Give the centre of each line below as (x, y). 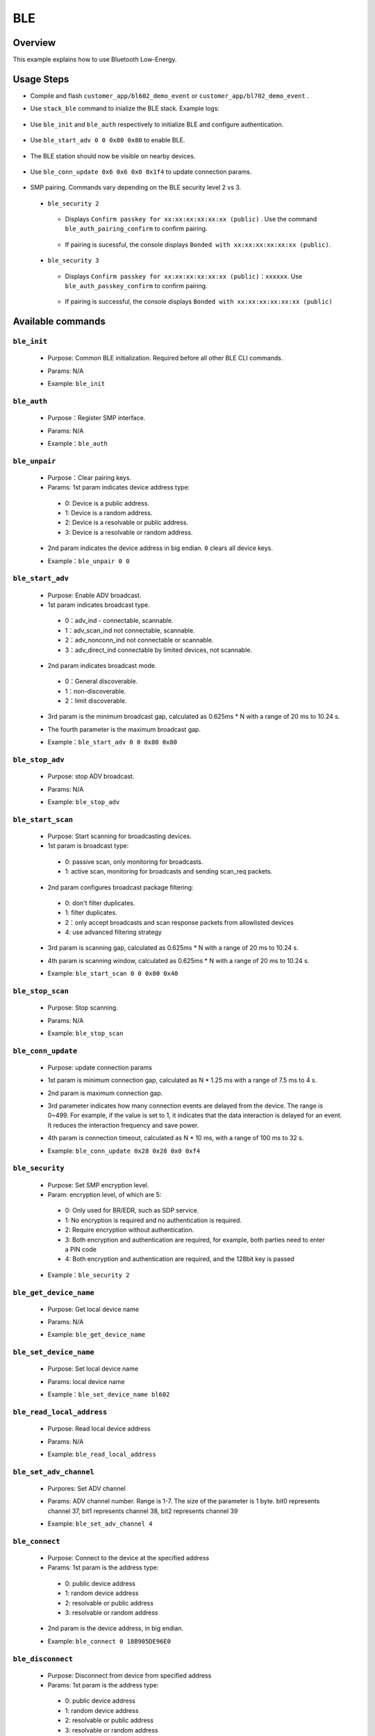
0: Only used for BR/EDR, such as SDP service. (132, 1210)
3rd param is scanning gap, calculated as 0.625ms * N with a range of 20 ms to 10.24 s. (173, 948)
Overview (34, 43)
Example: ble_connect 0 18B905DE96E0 (109, 1641)
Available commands (59, 322)
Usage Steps (41, 79)
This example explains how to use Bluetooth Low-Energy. (95, 60)
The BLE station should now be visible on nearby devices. (113, 156)
